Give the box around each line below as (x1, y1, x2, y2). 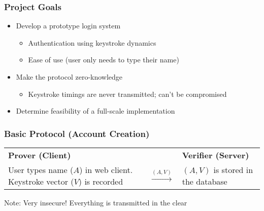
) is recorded (78, 175, 123, 187)
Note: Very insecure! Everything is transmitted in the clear (4, 197, 187, 207)
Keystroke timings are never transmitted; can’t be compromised (28, 88, 227, 99)
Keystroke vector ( (8, 175, 74, 187)
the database (182, 175, 227, 187)
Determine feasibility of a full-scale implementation (16, 105, 175, 116)
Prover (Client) (8, 149, 71, 161)
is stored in (213, 164, 253, 175)
